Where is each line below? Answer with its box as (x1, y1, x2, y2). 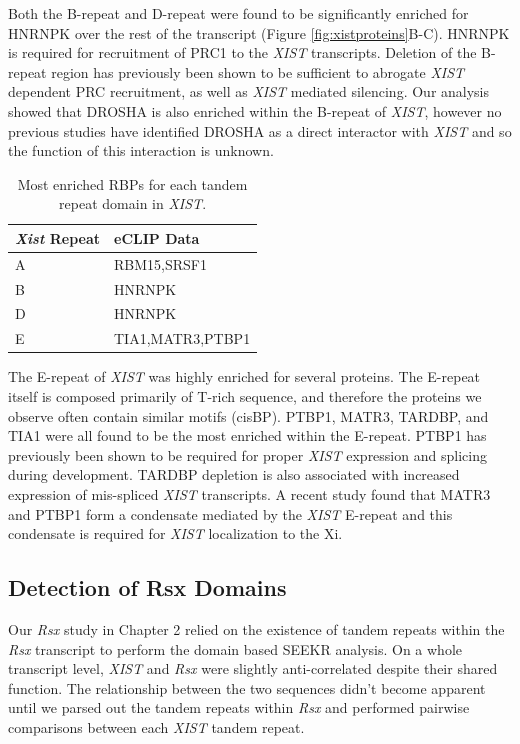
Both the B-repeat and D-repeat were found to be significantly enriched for (8, 3, 469, 23)
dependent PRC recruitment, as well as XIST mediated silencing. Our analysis (8, 81, 490, 102)
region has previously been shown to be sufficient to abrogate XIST (51, 61, 465, 82)
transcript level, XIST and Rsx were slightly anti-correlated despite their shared (8, 658, 498, 679)
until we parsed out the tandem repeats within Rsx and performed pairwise (8, 697, 470, 718)
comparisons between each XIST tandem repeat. (8, 716, 305, 737)
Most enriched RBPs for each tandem (17, 173, 248, 194)
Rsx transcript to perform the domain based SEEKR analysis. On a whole (8, 638, 463, 659)
